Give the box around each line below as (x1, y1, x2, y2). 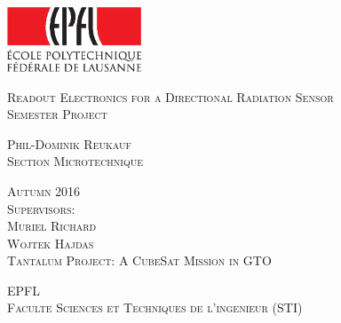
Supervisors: (7, 199, 75, 217)
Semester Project (7, 105, 107, 123)
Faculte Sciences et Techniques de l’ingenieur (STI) (7, 298, 303, 317)
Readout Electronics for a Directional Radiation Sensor (7, 87, 334, 106)
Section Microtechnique (7, 152, 144, 170)
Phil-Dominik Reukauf (7, 134, 132, 153)
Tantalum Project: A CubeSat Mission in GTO (7, 251, 272, 270)
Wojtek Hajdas (7, 233, 94, 252)
